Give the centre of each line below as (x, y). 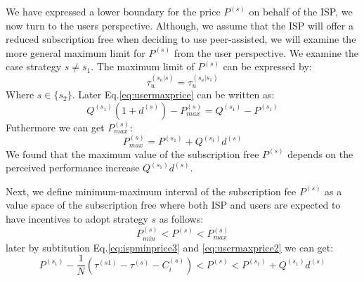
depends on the (320, 153)
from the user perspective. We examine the (266, 52)
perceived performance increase (73, 168)
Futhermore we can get (55, 127)
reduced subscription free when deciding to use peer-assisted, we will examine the (181, 39)
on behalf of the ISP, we (301, 11)
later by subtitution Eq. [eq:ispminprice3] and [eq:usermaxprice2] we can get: (170, 247)
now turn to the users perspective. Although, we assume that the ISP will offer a (180, 25)
